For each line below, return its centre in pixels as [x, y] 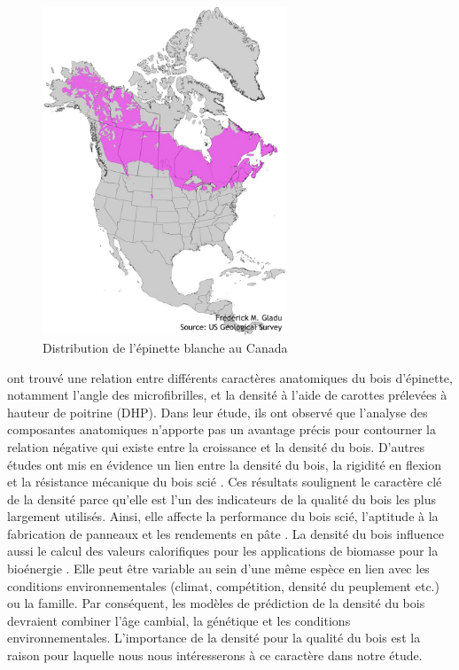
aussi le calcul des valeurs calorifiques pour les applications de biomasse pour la [223, 551]
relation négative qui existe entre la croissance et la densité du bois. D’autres [216, 446]
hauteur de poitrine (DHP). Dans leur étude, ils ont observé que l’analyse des [218, 412]
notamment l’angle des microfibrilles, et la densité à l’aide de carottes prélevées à [227, 395]
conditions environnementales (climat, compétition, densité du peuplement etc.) [223, 585]
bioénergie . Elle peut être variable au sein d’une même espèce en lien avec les [218, 569]
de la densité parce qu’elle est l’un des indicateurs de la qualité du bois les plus [222, 499]
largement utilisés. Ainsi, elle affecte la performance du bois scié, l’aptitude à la [223, 516]
